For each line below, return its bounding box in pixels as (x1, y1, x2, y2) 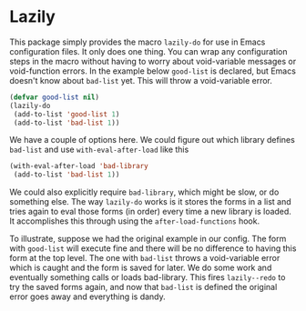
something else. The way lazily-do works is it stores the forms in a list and (9, 196, 291, 207)
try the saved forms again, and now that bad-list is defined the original (9, 282, 278, 293)
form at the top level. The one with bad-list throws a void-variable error (9, 253, 280, 264)
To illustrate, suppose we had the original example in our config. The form (9, 234, 287, 245)
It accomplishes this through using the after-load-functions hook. (9, 216, 260, 226)
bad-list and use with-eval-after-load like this (9, 144, 189, 155)
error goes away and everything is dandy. (9, 291, 166, 302)
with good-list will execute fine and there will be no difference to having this (9, 243, 297, 254)
